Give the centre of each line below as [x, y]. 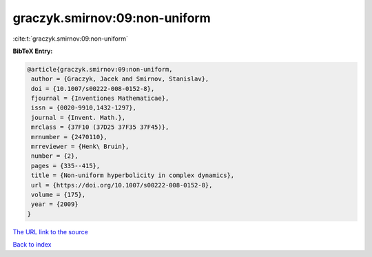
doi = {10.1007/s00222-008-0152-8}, [93, 89]
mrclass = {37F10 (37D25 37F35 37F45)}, [100, 127]
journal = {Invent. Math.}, [79, 117]
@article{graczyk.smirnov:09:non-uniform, [100, 69]
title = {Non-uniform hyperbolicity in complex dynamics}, [133, 175]
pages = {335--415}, [66, 166]
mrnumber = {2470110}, [70, 137]
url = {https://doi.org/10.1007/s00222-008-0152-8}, [122, 185]
